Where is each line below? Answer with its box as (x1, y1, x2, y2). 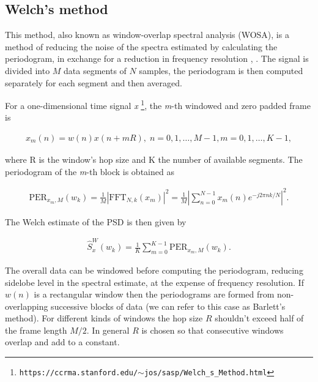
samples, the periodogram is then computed (139, 64, 303, 77)
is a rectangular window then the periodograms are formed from (34, 288, 275, 301)
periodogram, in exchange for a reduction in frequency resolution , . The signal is (5, 52, 309, 65)
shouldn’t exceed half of (215, 312, 304, 324)
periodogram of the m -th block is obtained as (5, 165, 174, 178)
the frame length (5, 323, 67, 336)
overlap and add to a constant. (5, 335, 120, 348)
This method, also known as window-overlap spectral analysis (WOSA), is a (5, 28, 289, 41)
